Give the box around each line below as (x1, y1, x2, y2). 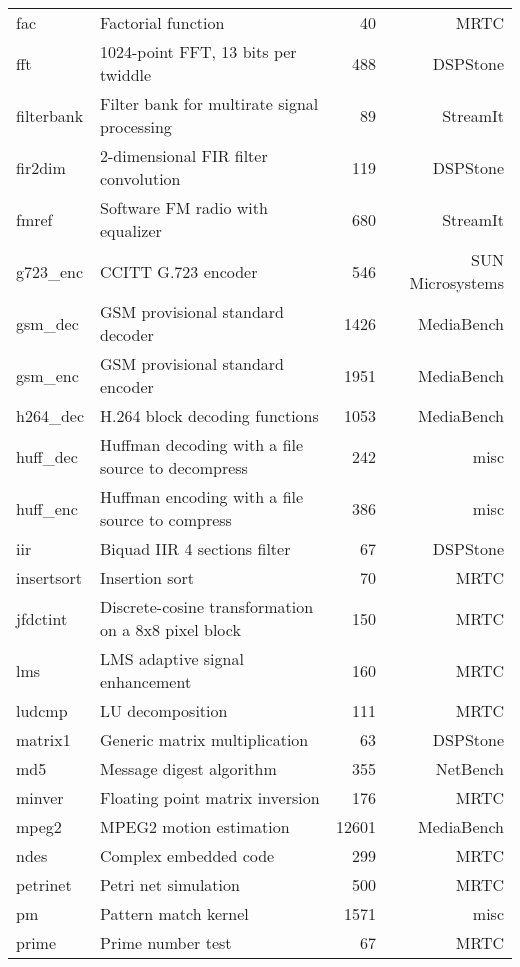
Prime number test (100, 931, 232, 954)
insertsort (16, 566, 83, 589)
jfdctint (16, 606, 68, 630)
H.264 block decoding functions (100, 404, 319, 427)
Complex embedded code (100, 844, 275, 867)
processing (100, 115, 172, 138)
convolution (100, 167, 181, 190)
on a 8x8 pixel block (100, 618, 241, 641)
